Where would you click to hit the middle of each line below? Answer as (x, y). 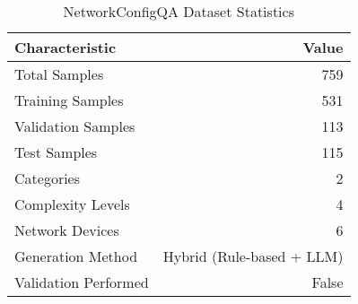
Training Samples (69, 100)
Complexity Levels (72, 204)
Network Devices (67, 230)
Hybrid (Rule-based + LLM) (253, 256)
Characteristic (65, 47)
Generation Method (76, 256)
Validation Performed (82, 282)
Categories (48, 178)
